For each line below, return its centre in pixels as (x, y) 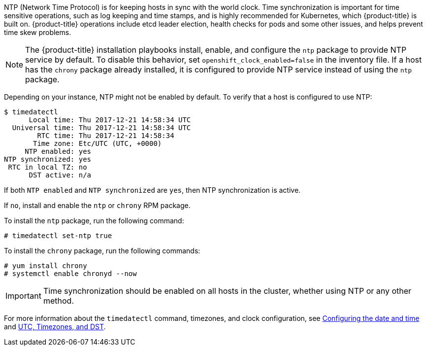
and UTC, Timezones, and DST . (55, 327)
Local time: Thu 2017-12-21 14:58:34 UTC (110, 120)
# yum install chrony (46, 266)
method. (59, 301)
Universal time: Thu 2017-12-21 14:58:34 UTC (101, 128)
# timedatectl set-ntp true (58, 236)
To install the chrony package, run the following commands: (102, 251)
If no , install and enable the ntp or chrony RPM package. (97, 205)
